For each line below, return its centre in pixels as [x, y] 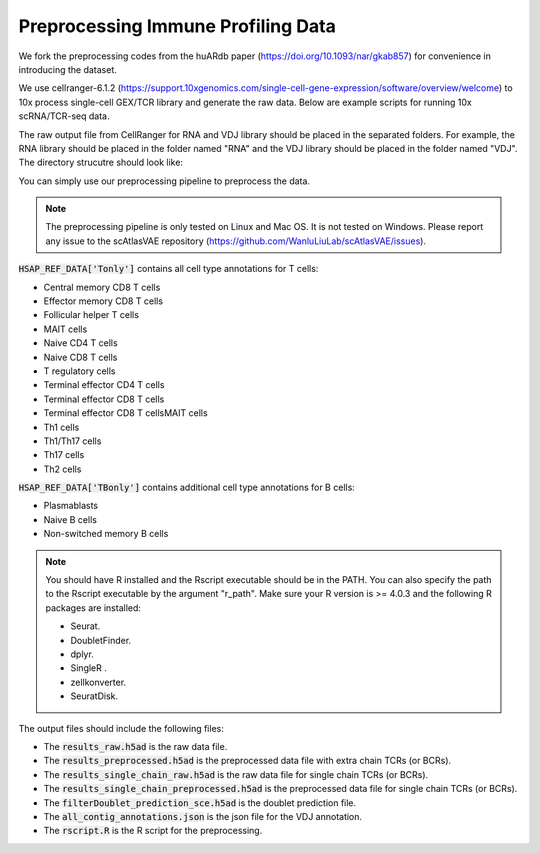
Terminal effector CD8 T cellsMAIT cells [126, 413]
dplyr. [82, 654]
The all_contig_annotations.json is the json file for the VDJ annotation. [203, 816]
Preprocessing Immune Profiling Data [177, 26]
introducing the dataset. [67, 69]
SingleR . [88, 668]
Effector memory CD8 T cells [103, 301]
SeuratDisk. [94, 696]
